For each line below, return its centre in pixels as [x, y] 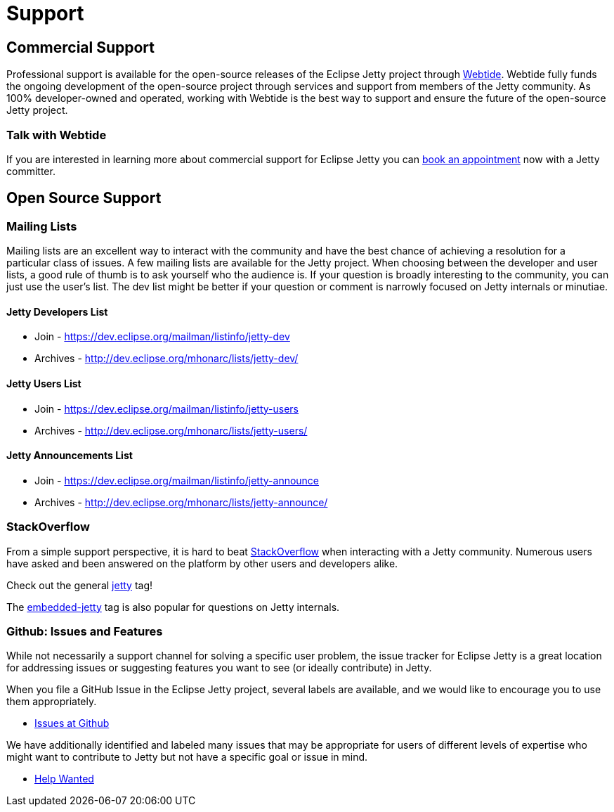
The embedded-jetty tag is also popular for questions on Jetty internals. [173, 607]
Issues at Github [72, 723]
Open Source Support [84, 198]
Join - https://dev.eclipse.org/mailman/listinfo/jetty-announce [177, 480]
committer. [31, 171]
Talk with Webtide [57, 135]
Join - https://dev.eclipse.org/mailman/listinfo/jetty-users [167, 408]
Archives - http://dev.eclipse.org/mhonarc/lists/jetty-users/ [171, 430]
